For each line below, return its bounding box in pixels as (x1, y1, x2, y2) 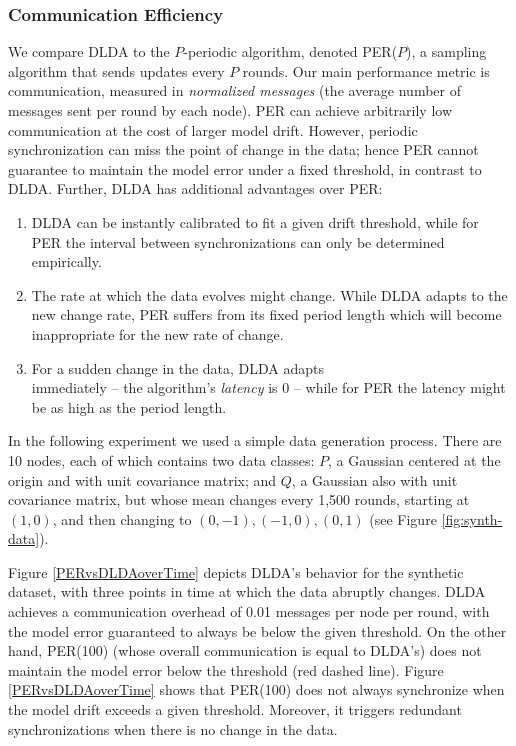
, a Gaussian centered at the (328, 449, 501, 470)
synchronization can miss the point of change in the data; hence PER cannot (8, 139, 479, 160)
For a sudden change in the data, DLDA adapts (31, 357, 325, 378)
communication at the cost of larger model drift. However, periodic (8, 119, 418, 140)
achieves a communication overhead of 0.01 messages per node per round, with (8, 601, 490, 622)
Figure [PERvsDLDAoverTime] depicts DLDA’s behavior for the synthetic (8, 561, 464, 582)
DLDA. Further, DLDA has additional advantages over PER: (8, 178, 383, 199)
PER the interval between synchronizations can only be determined (31, 231, 445, 252)
